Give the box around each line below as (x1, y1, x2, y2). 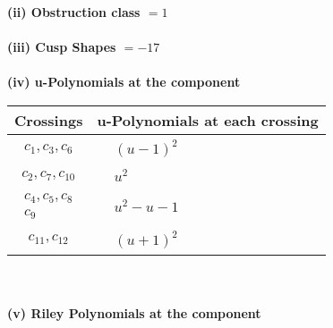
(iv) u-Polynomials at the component (7, 72, 241, 91)
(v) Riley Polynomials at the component (7, 304, 261, 323)
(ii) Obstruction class (7, 3, 141, 21)
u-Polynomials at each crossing (97, 109, 319, 130)
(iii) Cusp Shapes (7, 38, 116, 56)
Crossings (14, 109, 83, 130)
